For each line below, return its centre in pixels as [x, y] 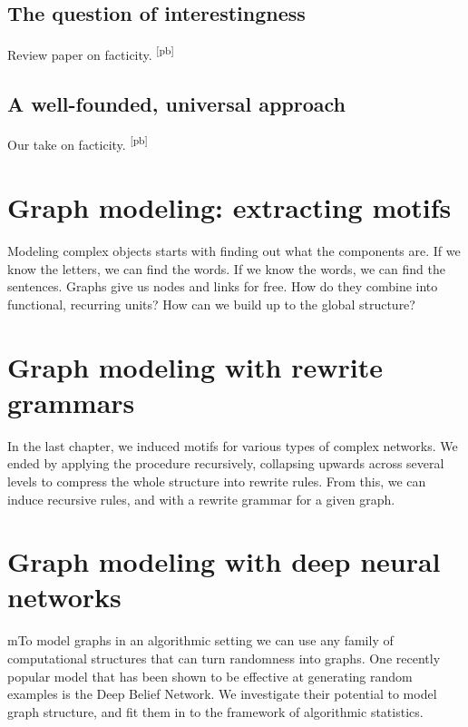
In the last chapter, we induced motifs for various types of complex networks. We [233, 445]
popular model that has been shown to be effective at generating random [210, 676]
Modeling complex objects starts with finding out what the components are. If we [234, 251]
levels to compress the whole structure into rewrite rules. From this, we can [217, 481]
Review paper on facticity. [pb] [91, 53]
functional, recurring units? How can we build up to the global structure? [211, 304]
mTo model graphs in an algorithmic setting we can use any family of [200, 640]
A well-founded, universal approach [176, 103]
